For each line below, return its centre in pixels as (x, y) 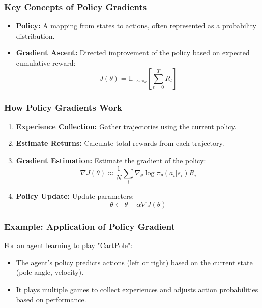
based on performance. (51, 299)
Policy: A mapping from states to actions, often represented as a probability (136, 26)
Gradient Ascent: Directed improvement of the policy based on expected (133, 53)
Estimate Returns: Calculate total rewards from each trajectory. (120, 143)
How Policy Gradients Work (63, 107)
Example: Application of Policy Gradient (90, 226)
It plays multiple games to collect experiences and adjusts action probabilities (137, 289)
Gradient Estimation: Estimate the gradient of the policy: (111, 160)
